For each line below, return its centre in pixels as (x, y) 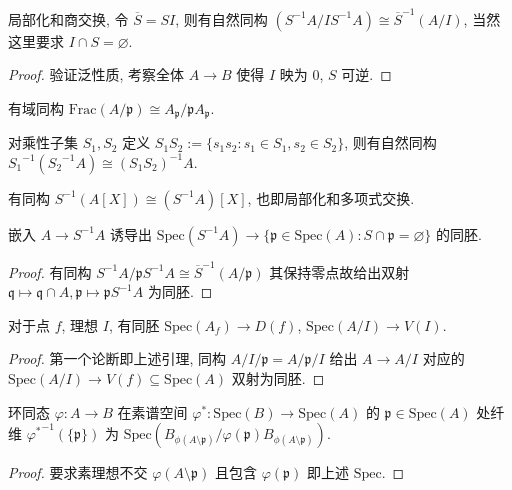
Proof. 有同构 (50, 271)
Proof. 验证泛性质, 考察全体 (96, 74)
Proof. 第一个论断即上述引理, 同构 (117, 358)
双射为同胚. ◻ (278, 378)
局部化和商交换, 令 (68, 18)
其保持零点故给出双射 (339, 271)
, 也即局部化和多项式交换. (331, 197)
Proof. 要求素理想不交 (78, 472)
